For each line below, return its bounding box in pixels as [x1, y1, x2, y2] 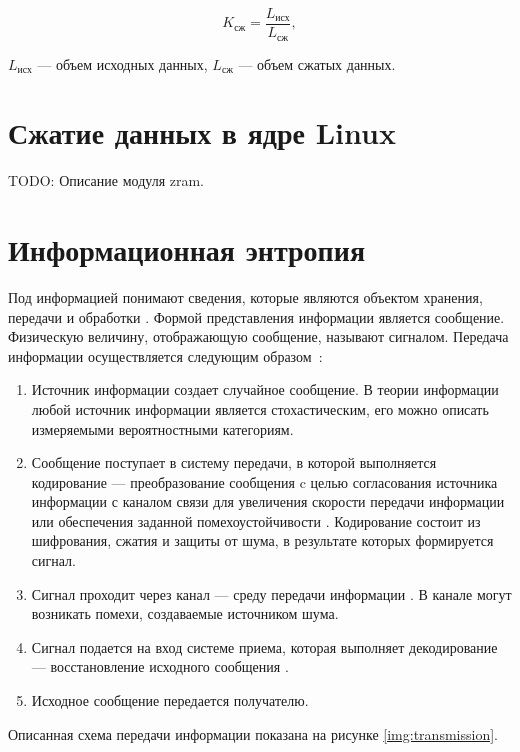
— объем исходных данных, [37, 53, 208, 74]
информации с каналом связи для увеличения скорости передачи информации [31, 491, 505, 512]
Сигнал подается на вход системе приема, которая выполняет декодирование [31, 636, 498, 657]
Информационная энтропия [8, 229, 366, 270]
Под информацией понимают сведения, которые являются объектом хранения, [8, 286, 483, 307]
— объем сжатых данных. [238, 53, 396, 74]
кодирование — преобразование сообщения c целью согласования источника [31, 471, 498, 492]
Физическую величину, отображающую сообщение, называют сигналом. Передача [8, 326, 509, 347]
